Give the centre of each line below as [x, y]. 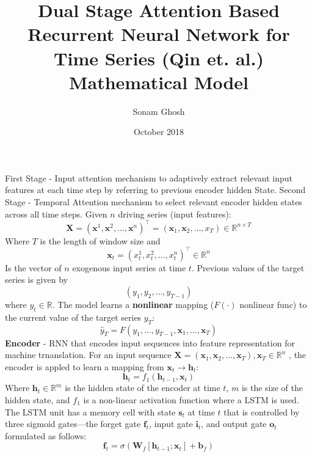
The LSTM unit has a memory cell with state [90, 411]
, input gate [171, 424]
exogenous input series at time [129, 267]
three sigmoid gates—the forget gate [73, 424]
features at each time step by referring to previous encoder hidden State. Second [155, 190]
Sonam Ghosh [159, 111]
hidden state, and [38, 400]
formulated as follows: [46, 435]
